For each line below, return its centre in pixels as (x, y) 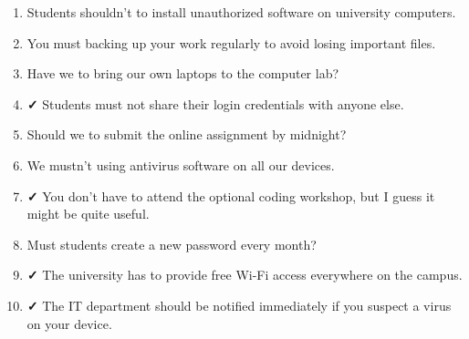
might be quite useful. (88, 214)
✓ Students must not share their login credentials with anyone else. (215, 103)
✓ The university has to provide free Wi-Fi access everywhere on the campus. (245, 275)
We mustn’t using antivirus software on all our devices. (181, 164)
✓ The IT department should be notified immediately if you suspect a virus (239, 305)
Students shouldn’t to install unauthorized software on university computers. (241, 12)
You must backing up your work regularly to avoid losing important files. (231, 42)
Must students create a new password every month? (172, 244)
